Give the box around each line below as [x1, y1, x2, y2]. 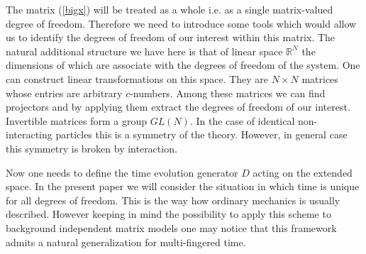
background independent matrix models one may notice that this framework [6, 220, 337, 235]
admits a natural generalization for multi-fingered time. [6, 234, 246, 249]
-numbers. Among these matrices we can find [130, 85, 326, 100]
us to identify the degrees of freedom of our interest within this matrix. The [6, 30, 335, 45]
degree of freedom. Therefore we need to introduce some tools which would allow [6, 16, 357, 31]
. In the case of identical [189, 113, 295, 128]
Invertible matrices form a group [6, 113, 147, 128]
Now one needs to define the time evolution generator [6, 165, 238, 180]
